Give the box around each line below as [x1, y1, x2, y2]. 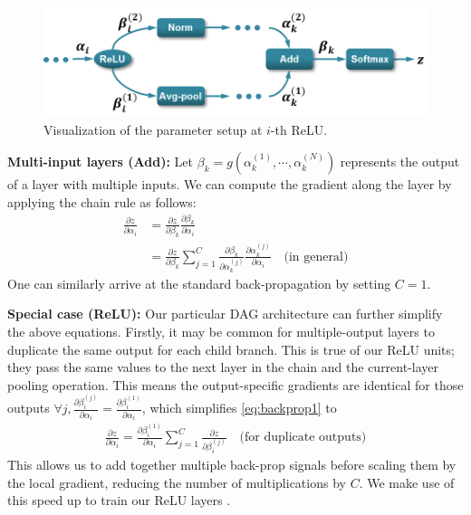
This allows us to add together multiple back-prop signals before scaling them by [7, 455, 457, 474]
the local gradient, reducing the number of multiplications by [7, 472, 346, 491]
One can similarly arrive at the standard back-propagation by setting [7, 273, 391, 292]
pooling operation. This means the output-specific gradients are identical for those [7, 375, 464, 394]
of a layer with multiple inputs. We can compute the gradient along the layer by [7, 175, 452, 194]
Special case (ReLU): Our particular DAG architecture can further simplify [7, 304, 443, 323]
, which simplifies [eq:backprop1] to [141, 398, 337, 417]
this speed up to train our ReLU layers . [7, 491, 231, 510]
